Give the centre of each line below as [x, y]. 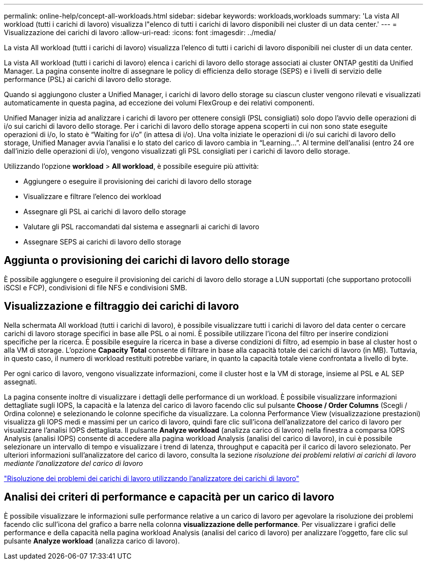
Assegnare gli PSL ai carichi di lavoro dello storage [105, 211]
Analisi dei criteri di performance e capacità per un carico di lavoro [169, 497]
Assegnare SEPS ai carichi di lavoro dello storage [102, 242]
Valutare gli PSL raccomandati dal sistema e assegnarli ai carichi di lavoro [141, 227]
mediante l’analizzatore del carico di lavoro [74, 463]
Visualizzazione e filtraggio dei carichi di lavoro [122, 306]
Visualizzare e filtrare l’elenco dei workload [92, 196]
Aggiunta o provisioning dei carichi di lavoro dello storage [147, 261]
